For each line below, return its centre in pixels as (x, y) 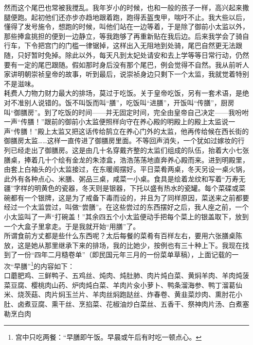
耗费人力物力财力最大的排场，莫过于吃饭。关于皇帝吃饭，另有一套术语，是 (123, 93)
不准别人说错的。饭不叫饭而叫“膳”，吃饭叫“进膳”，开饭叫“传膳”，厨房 (122, 102)
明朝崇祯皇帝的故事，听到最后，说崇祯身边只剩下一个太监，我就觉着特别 (133, 74)
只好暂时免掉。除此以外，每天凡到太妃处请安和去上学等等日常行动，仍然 (133, 55)
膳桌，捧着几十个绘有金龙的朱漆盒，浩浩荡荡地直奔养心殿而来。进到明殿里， (126, 159)
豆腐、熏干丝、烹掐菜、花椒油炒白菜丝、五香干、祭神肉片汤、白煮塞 (140, 304)
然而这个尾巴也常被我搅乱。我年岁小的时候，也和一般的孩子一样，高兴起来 (123, 7)
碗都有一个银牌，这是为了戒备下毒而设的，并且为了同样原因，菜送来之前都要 (126, 197)
